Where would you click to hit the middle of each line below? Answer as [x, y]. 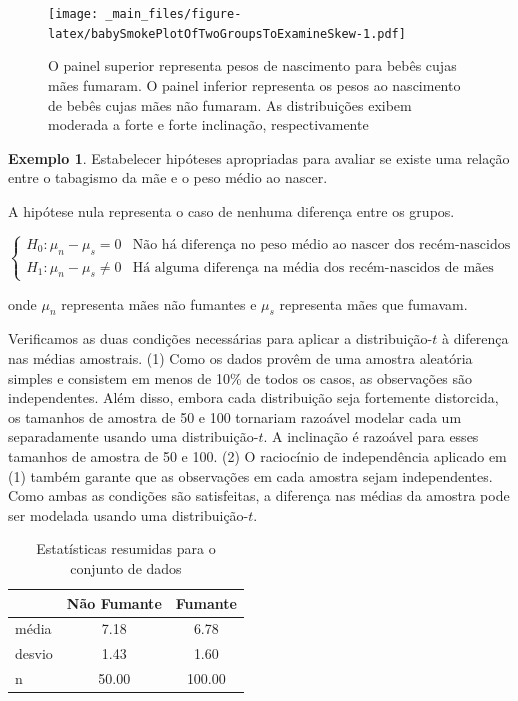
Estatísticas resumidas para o [126, 548]
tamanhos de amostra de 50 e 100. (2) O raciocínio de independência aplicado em [257, 455]
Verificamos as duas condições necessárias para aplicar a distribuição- [220, 338]
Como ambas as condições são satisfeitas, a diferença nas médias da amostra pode [259, 495]
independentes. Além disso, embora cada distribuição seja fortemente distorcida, [253, 397]
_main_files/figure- [173, 14]
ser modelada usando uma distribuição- [128, 514]
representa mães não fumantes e [159, 303]
